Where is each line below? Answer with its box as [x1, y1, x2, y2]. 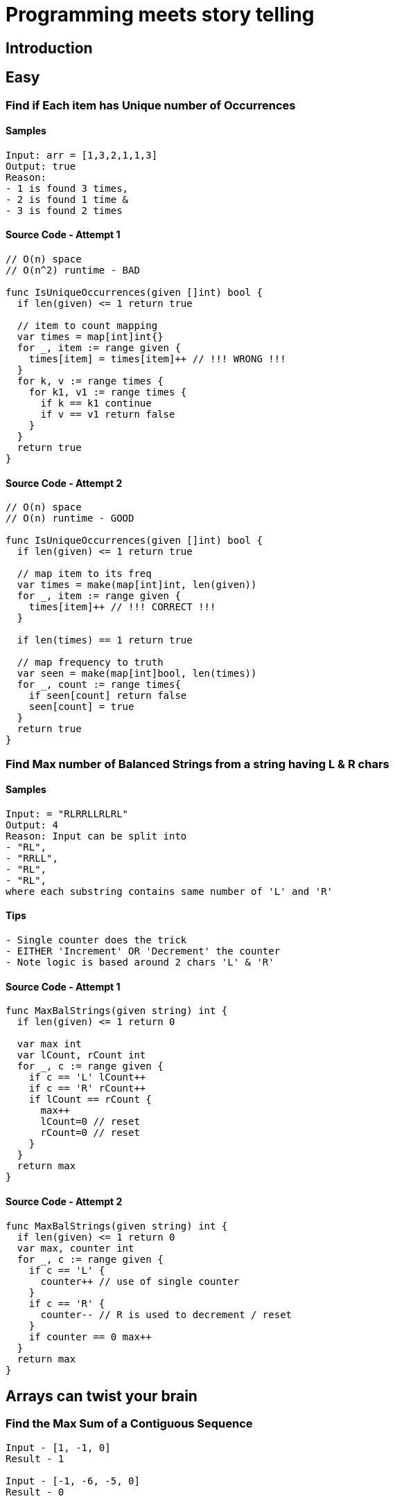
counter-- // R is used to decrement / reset [40, 1308, 292, 1320]
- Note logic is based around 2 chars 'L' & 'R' [6, 957, 274, 968]
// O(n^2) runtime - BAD [6, 265, 140, 276]
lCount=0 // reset [40, 1116, 140, 1128]
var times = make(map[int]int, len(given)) [17, 579, 257, 591]
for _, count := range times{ [17, 679, 181, 691]
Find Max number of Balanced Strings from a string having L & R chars [6, 756, 389, 771]
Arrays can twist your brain [6, 1387, 197, 1405]
